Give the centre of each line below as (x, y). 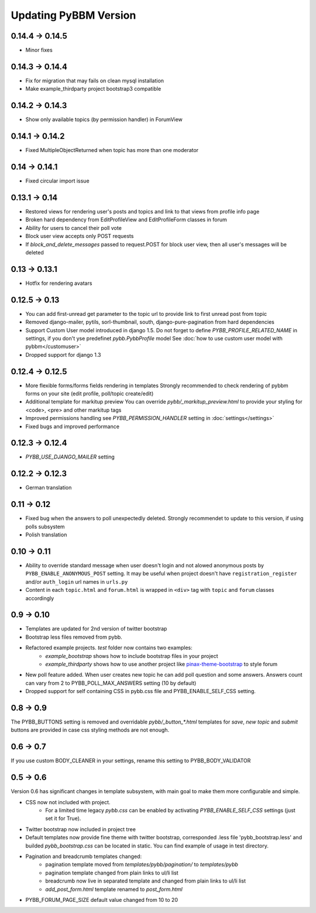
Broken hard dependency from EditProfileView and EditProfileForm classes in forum (126, 220)
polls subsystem (45, 526)
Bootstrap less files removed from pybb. (74, 637)
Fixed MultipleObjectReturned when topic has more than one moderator (112, 150)
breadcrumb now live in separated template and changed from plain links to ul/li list (145, 881)
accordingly (40, 598)
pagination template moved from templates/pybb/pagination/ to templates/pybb (142, 864)
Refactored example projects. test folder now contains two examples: (109, 648)
